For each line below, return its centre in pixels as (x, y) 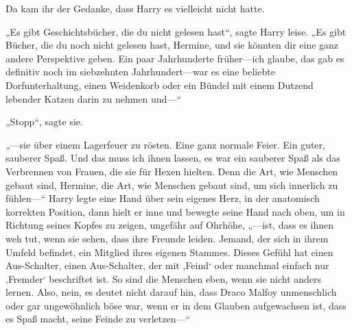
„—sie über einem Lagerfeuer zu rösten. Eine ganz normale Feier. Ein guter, (165, 144)
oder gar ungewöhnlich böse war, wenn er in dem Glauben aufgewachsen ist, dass (176, 305)
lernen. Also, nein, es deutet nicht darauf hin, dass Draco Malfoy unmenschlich (171, 292)
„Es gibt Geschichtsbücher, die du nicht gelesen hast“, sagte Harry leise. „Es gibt (176, 31)
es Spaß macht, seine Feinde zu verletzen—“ (98, 319)
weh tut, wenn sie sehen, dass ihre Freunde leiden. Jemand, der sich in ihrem (167, 238)
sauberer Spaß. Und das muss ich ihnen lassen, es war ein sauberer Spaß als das (173, 158)
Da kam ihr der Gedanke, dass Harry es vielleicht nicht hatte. (135, 8)
